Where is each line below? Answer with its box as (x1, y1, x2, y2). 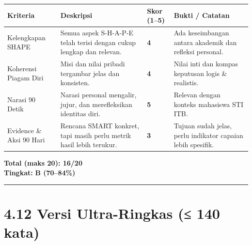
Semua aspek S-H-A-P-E (60, 27, 134, 37)
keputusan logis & (173, 68, 227, 78)
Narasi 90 (7, 94, 36, 104)
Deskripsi (60, 10, 93, 20)
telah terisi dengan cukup (60, 37, 136, 47)
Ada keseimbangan (173, 27, 229, 37)
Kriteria (7, 10, 35, 20)
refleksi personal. (173, 46, 223, 57)
